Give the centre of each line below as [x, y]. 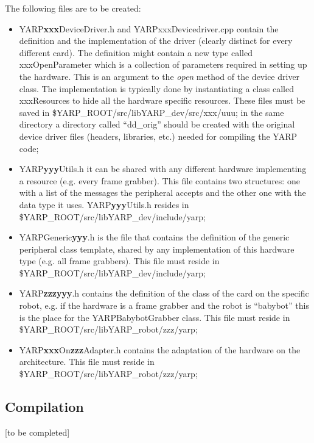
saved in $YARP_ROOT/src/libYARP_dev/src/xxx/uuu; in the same [152, 112]
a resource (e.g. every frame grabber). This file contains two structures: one [159, 180]
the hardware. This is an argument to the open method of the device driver [159, 76]
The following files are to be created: [73, 8]
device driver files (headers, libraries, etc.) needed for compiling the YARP [158, 136]
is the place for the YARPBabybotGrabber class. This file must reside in [155, 317]
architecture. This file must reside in [87, 362]
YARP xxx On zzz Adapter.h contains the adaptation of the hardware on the [160, 349]
